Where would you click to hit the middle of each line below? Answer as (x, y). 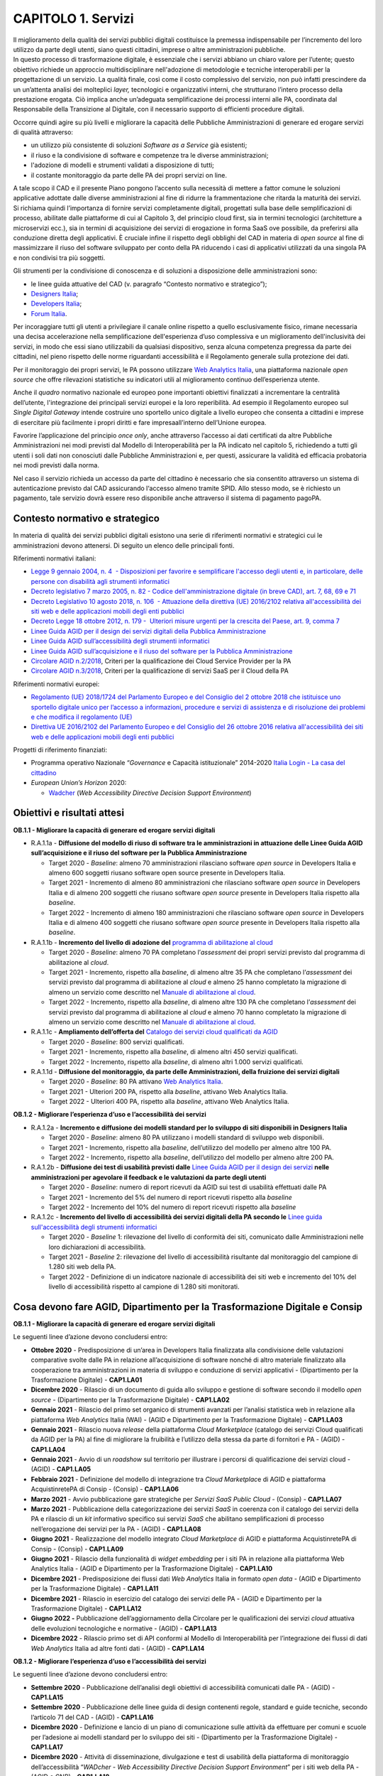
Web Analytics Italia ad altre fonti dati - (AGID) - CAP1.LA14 (118, 1648)
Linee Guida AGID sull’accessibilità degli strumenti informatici (120, 641)
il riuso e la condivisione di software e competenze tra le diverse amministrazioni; (150, 155)
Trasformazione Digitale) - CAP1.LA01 (87, 1380)
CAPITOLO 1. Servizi (73, 18)
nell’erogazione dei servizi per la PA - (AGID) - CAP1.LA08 (116, 1529)
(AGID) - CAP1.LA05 (61, 1469)
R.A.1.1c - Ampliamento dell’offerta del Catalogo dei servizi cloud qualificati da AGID (154, 1032)
